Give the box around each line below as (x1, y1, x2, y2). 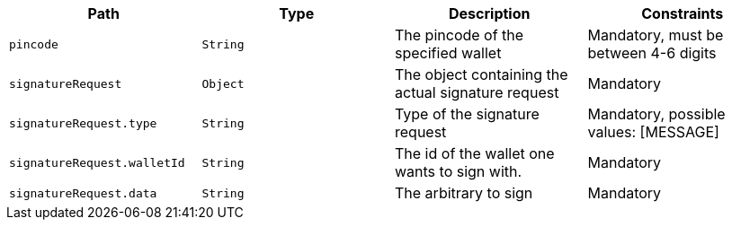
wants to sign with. (395, 162, 522, 180)
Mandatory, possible (587, 105, 726, 123)
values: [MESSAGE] (587, 123, 719, 141)
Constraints (641, 4, 724, 22)
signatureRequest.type (9, 116, 157, 130)
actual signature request (395, 83, 559, 101)
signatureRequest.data (9, 186, 157, 200)
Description (449, 4, 531, 22)
